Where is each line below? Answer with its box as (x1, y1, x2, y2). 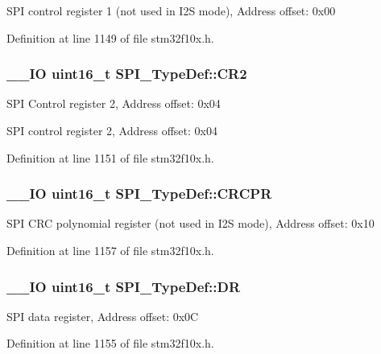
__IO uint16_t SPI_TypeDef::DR (6, 276, 241, 296)
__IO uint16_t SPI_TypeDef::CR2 (6, 64, 247, 84)
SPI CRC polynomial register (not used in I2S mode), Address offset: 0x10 (6, 215, 375, 232)
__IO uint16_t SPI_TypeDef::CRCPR (6, 183, 272, 204)
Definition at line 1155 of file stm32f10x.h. (6, 335, 214, 352)
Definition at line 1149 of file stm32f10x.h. (6, 29, 214, 46)
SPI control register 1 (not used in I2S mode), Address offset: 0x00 (6, 2, 336, 19)
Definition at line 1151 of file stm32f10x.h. (6, 149, 214, 166)
